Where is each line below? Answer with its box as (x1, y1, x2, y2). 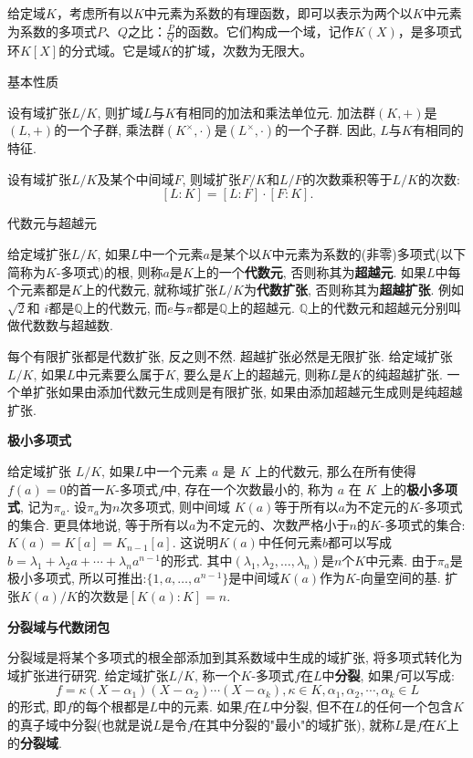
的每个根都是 (72, 697, 150, 716)
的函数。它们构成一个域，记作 (174, 21, 354, 40)
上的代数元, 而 (82, 297, 168, 317)
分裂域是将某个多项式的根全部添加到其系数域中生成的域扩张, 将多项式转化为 (7, 648, 463, 667)
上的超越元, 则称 (232, 364, 331, 383)
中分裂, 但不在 (269, 697, 355, 716)
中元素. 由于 (365, 550, 437, 569)
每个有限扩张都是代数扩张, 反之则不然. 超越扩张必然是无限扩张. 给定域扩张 (7, 346, 453, 365)
